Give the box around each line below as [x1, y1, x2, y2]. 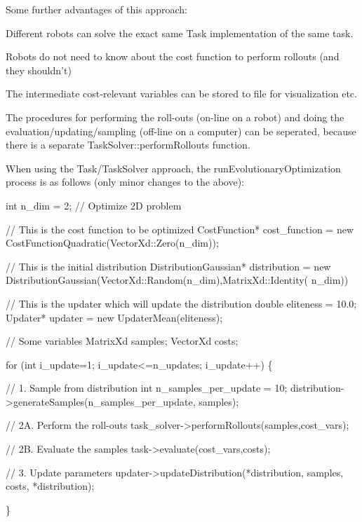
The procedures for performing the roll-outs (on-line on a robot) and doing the [6, 109, 344, 124]
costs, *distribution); [6, 479, 95, 493]
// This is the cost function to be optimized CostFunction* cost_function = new [6, 221, 354, 236]
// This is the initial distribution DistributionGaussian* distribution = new [6, 259, 331, 273]
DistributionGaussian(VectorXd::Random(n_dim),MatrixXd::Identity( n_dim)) [6, 273, 349, 287]
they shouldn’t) [6, 62, 72, 77]
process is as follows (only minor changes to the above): [6, 174, 245, 189]
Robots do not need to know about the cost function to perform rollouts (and [6, 49, 340, 64]
